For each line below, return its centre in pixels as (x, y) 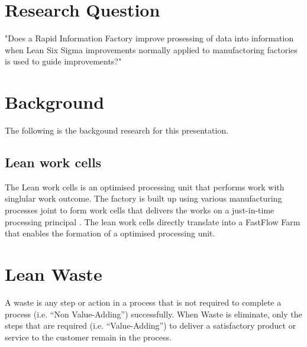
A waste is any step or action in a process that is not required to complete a (143, 302)
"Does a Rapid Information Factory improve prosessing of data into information (149, 38)
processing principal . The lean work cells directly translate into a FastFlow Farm (153, 221)
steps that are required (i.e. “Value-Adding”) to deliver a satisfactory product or (151, 325)
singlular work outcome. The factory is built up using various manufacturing (143, 198)
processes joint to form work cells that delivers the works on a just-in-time (140, 210)
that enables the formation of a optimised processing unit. (110, 233)
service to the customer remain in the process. (88, 337)
